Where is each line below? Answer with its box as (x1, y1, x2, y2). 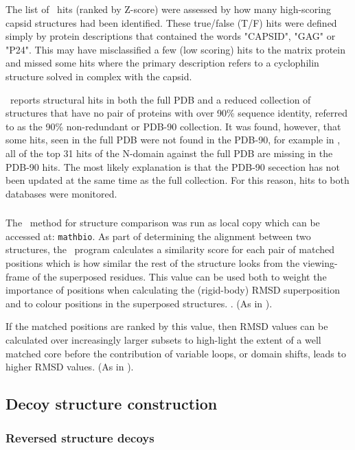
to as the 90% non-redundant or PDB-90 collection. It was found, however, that (5, 119, 341, 133)
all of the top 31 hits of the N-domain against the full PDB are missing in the (5, 145, 333, 160)
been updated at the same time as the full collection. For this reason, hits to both (5, 173, 350, 187)
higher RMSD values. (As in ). (5, 359, 134, 374)
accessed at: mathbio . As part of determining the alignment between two (5, 228, 311, 243)
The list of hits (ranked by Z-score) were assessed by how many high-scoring (5, 2, 331, 16)
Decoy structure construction (5, 393, 218, 414)
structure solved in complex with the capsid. (5, 69, 192, 83)
